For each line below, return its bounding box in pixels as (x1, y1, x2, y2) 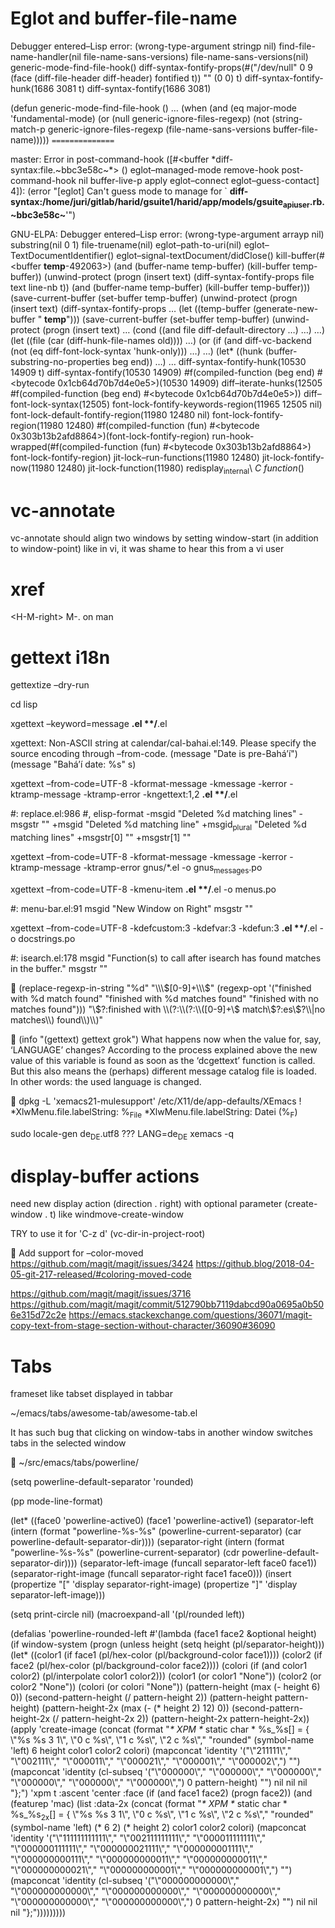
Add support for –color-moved (18, 1247, 144, 1259)
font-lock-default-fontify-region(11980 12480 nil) (10, 408, 211, 421)
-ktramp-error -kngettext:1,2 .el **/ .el (83, 788, 238, 801)
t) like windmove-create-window (49, 1208, 184, 1221)
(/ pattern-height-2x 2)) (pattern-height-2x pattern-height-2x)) (52, 1713, 310, 1725)
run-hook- (211, 430, 255, 442)
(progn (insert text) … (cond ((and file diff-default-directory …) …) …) (42, 323, 326, 336)
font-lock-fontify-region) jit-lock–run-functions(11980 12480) (10, 451, 260, 463)
